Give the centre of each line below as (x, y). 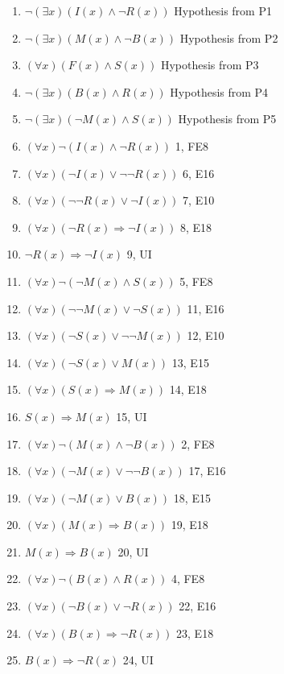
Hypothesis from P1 (223, 10)
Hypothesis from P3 (210, 65)
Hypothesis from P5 (227, 119)
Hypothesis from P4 (219, 91)
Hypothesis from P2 (229, 37)
